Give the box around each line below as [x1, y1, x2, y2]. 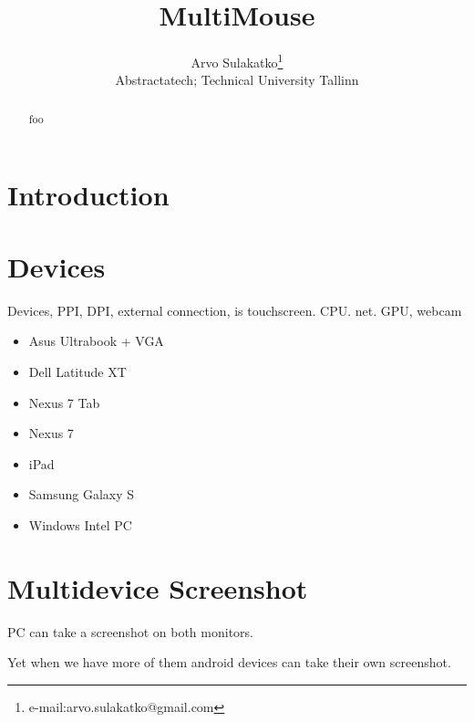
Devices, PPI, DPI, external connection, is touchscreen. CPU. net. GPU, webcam [7, 300, 462, 319]
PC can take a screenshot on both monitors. [7, 622, 253, 641]
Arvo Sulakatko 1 [191, 50, 283, 71]
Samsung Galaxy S [28, 485, 135, 504]
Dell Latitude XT [28, 361, 127, 381]
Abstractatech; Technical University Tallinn [115, 70, 359, 89]
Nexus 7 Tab [28, 392, 100, 412]
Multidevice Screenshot [7, 569, 308, 606]
